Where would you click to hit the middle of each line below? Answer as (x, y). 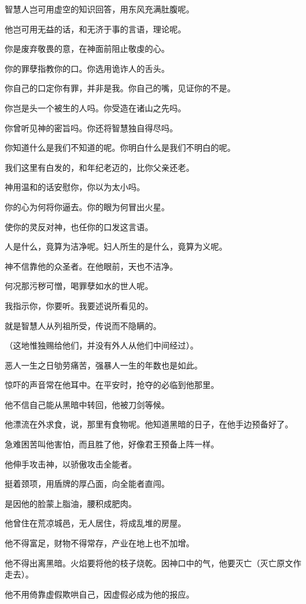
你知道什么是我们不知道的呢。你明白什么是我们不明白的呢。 (120, 147)
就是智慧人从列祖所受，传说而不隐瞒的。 (83, 325)
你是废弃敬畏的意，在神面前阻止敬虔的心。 (87, 49)
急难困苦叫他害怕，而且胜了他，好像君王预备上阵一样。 (112, 444)
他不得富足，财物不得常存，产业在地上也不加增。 (99, 543)
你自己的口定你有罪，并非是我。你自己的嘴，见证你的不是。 (120, 88)
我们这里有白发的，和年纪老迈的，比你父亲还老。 (99, 167)
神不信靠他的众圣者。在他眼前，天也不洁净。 (91, 266)
